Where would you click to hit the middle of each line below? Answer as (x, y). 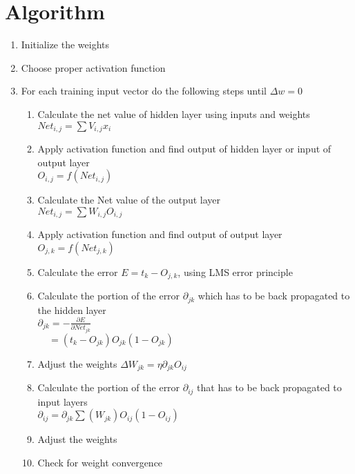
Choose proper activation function (93, 67)
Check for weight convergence (100, 462)
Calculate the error (78, 271)
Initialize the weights (65, 45)
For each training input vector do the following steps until (144, 91)
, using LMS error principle (235, 271)
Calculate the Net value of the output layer (129, 200)
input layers (63, 401)
